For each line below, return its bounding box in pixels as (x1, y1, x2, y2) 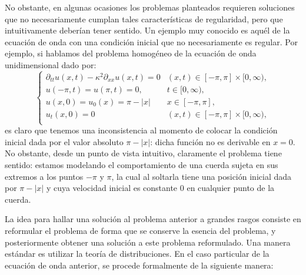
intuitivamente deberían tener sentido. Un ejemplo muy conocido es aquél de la (5, 24, 290, 36)
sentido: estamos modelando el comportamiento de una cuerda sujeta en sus (5, 159, 278, 171)
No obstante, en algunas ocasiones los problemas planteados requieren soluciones (5, 1, 295, 13)
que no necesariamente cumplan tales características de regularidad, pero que (5, 12, 283, 25)
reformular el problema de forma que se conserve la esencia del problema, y (5, 224, 276, 237)
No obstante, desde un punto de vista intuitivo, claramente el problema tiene (5, 147, 282, 159)
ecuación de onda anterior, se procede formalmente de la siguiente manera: (5, 259, 274, 271)
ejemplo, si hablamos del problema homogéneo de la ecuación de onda (5, 47, 257, 59)
